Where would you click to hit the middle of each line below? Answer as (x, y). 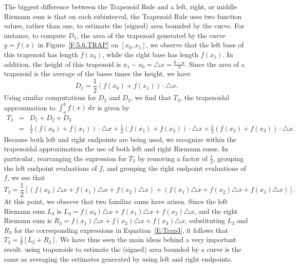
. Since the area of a (215, 64)
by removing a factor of (173, 158)
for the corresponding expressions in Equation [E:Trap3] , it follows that (121, 230)
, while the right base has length (150, 54)
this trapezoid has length (41, 54)
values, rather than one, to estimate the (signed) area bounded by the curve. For (124, 26)
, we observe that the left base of (195, 45)
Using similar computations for (50, 97)
